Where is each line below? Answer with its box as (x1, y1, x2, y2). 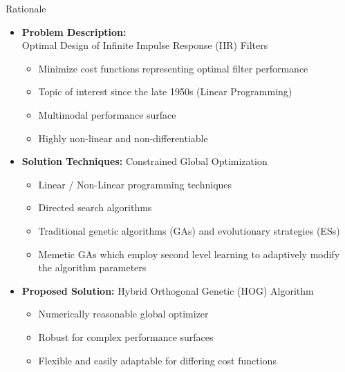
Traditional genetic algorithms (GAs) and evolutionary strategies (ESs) (38, 223, 340, 237)
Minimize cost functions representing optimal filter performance (38, 61, 308, 75)
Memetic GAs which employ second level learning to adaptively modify (38, 246, 340, 261)
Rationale (6, 1, 46, 15)
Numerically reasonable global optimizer (38, 306, 209, 321)
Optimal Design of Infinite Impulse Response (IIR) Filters (21, 38, 268, 52)
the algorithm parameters (38, 260, 147, 275)
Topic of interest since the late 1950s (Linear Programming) (38, 84, 292, 99)
